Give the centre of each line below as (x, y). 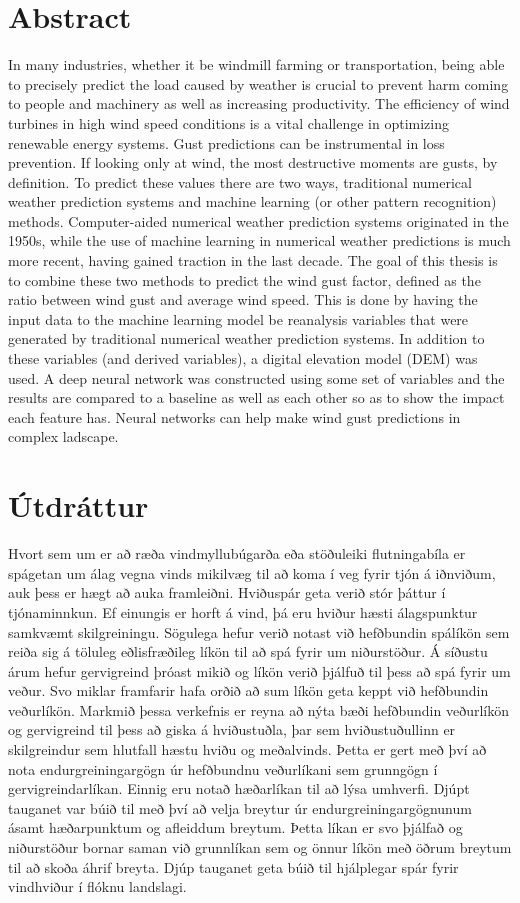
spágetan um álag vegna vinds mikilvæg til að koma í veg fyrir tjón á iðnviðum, (252, 572)
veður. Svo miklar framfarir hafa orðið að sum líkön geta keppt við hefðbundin (248, 690)
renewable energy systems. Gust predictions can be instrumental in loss (226, 142)
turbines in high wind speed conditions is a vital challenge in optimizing (228, 122)
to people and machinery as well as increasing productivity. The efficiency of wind (259, 103)
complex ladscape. (63, 436)
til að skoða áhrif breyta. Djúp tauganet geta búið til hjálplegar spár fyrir (233, 866)
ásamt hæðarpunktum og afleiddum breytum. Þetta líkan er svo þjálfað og (235, 827)
